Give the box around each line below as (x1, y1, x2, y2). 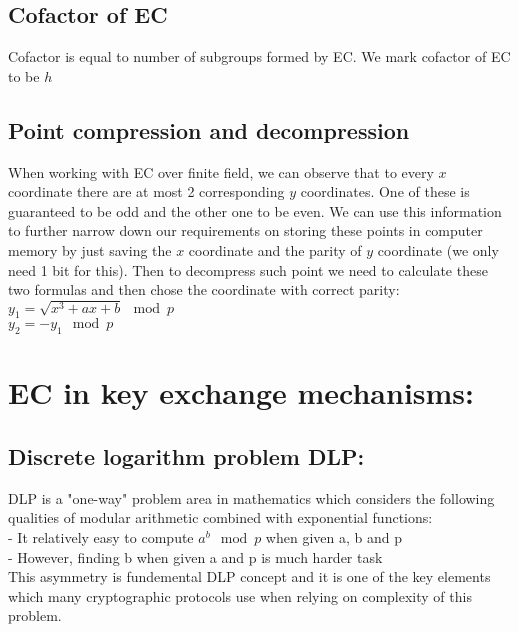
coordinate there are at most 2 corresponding (8, 181, 285, 202)
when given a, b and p (265, 526, 402, 547)
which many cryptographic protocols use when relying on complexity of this (8, 585, 472, 606)
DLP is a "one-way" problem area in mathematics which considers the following (8, 487, 495, 508)
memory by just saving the (8, 239, 172, 260)
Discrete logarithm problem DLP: (8, 440, 365, 471)
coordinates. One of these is (300, 181, 470, 202)
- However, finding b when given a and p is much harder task (8, 546, 383, 567)
